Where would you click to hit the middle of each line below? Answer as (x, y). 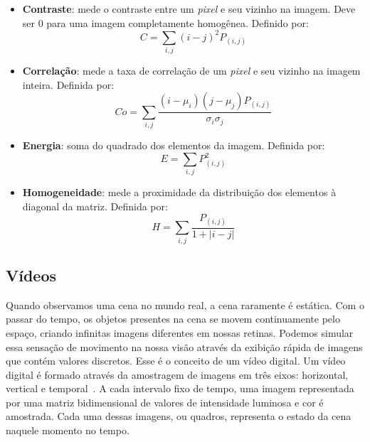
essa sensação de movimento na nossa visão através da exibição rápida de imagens (184, 346)
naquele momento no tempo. (68, 430)
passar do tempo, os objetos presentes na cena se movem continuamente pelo (173, 319)
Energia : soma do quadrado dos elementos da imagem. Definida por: (174, 145)
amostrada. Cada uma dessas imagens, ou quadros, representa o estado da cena (179, 416)
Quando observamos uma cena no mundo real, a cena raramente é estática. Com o (185, 304)
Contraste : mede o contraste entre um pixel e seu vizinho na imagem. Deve (189, 9)
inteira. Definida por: (68, 84)
